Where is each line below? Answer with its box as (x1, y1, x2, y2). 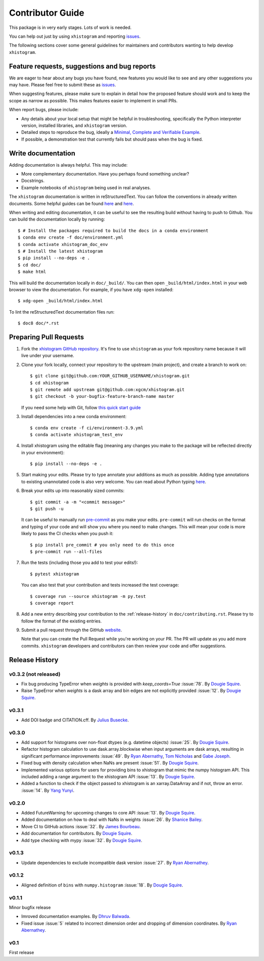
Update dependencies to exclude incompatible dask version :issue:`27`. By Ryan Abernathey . (21, 860, 209, 865)
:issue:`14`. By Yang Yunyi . (21, 787, 75, 793)
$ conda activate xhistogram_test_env (30, 432, 123, 437)
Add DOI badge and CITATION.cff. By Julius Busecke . (21, 717, 129, 723)
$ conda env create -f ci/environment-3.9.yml (30, 425, 144, 431)
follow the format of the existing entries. (21, 618, 102, 624)
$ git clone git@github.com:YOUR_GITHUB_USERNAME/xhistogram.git (30, 373, 190, 379)
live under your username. (21, 353, 74, 359)
